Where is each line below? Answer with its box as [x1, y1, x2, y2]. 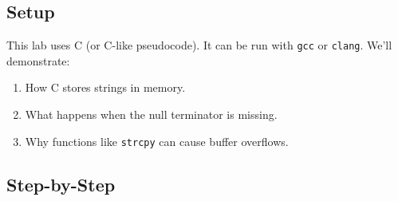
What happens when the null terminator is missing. [25, 106, 278, 123]
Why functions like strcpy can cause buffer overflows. [25, 132, 289, 149]
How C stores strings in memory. [25, 79, 186, 96]
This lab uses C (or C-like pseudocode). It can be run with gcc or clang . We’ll [6, 37, 392, 53]
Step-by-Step [6, 171, 116, 196]
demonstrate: [6, 52, 70, 69]
